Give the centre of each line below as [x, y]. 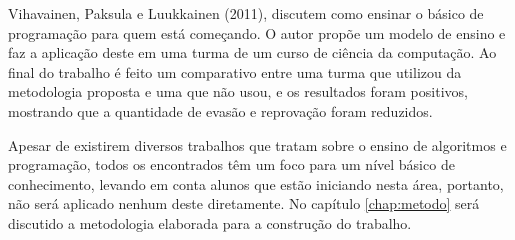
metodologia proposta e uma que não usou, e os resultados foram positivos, [238, 91]
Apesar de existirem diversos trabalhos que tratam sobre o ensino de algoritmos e [257, 144]
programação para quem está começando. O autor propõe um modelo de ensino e [257, 32]
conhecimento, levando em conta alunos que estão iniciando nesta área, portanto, [256, 183]
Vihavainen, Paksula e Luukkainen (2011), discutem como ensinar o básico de [246, 13]
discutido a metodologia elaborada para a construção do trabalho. [210, 222]
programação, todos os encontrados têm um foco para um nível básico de [231, 164]
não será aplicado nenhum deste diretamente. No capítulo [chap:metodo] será [244, 203]
